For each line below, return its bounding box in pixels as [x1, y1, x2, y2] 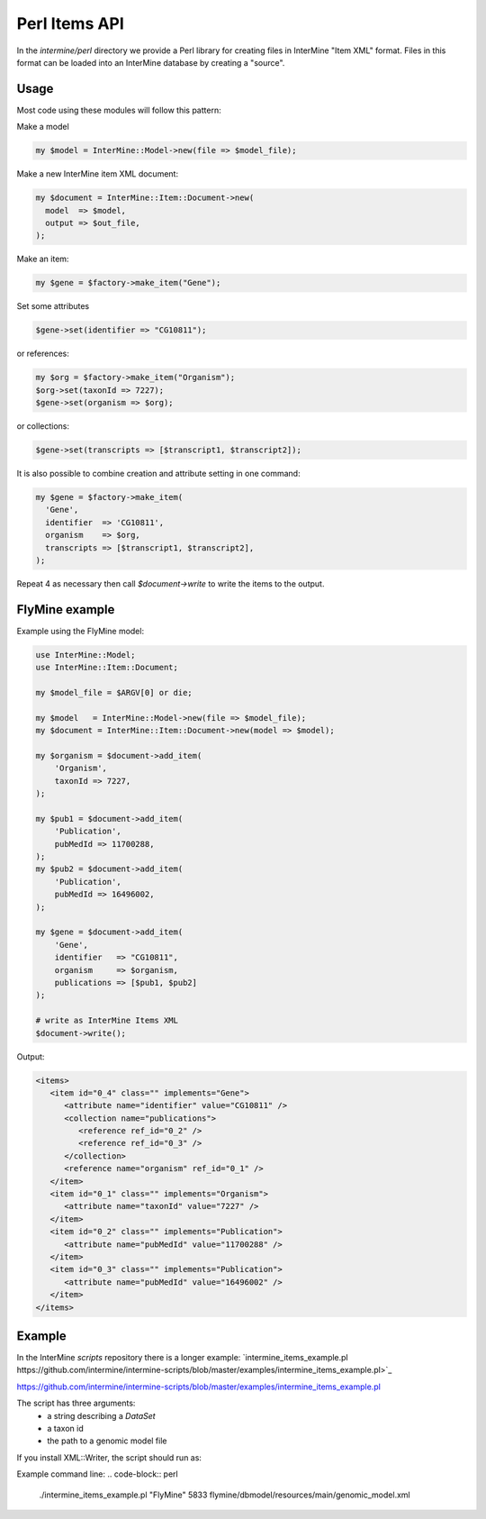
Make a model [16, 122, 69, 132]
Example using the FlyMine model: [16, 625, 144, 636]
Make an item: [16, 253, 69, 265]
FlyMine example [16, 602, 115, 617]
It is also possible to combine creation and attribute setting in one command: [16, 468, 301, 478]
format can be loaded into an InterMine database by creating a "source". [16, 57, 285, 68]
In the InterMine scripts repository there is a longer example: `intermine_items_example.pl [16, 1352, 348, 1363]
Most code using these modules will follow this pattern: [16, 105, 221, 115]
